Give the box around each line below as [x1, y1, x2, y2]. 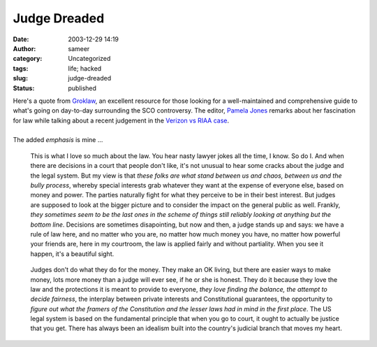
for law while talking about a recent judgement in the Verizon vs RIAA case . [13, 116, 230, 125]
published [68, 84, 97, 92]
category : [13, 55, 43, 63]
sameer [68, 44, 90, 52]
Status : [13, 84, 35, 92]
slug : [13, 74, 28, 83]
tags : [13, 64, 29, 73]
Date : [13, 35, 29, 43]
